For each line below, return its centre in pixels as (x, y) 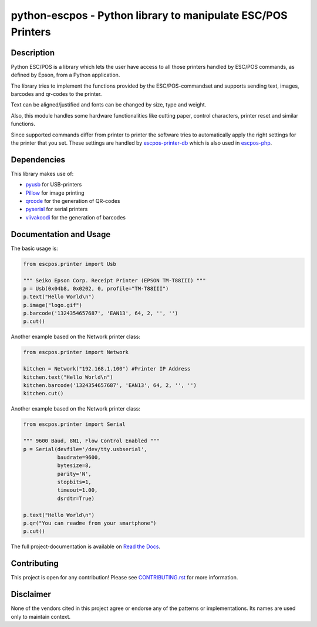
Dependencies (38, 160)
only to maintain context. (41, 616)
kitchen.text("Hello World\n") (68, 377)
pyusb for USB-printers (54, 185)
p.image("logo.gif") (53, 305)
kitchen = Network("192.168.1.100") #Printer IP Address (107, 369)
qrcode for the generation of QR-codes (73, 201)
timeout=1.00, (77, 490)
